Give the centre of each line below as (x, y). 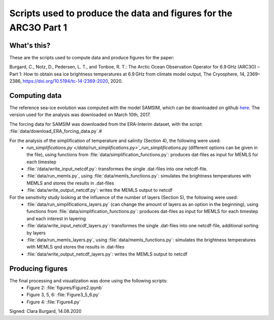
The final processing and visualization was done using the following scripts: (89, 280)
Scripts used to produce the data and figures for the (121, 13)
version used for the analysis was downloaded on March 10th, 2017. (80, 115)
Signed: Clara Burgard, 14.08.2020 (45, 311)
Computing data (36, 96)
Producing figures (39, 269)
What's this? (30, 45)
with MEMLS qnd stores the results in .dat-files (75, 247)
